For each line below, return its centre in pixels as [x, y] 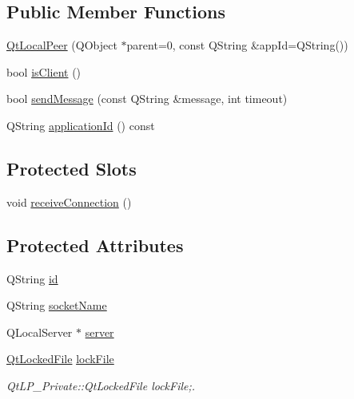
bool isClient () [44, 71]
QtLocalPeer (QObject [62, 45]
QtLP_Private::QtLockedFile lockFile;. [101, 385]
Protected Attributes [95, 245]
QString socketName [57, 305]
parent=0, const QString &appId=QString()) [237, 45]
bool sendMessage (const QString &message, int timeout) [147, 99]
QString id [32, 278]
